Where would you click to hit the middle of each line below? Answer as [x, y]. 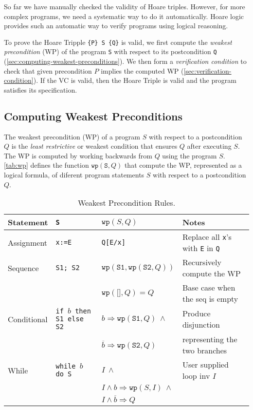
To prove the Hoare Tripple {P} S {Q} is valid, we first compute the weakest [118, 42]
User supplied [205, 365]
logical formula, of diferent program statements [74, 175]
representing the [210, 339]
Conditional [28, 319]
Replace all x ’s [207, 237]
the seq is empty [210, 299]
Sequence [23, 268]
